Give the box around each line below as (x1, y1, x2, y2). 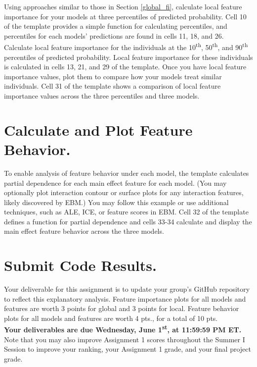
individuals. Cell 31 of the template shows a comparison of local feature (4, 81, 221, 91)
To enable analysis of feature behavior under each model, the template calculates (4, 167, 249, 178)
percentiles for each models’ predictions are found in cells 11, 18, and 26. (4, 30, 224, 41)
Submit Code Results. (4, 255, 157, 275)
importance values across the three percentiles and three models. (4, 91, 200, 101)
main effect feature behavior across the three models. (4, 226, 164, 236)
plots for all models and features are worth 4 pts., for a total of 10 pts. (4, 313, 218, 323)
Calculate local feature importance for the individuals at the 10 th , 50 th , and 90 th (4, 41, 248, 52)
